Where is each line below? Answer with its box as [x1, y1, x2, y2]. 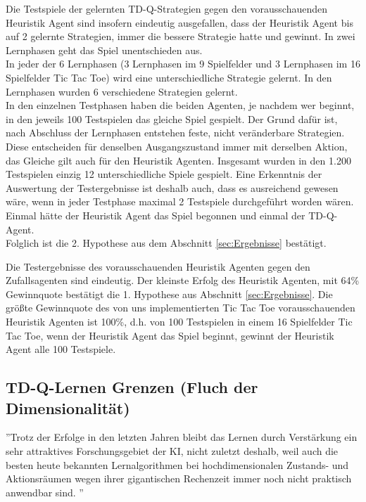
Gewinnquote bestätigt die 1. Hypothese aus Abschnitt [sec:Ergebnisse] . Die [6, 286, 333, 301]
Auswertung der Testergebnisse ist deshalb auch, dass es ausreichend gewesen [6, 180, 339, 195]
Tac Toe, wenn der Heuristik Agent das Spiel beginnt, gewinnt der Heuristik [6, 328, 334, 342]
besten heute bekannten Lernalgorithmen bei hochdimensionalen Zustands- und [6, 457, 349, 472]
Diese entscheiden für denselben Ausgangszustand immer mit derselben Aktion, [6, 139, 348, 153]
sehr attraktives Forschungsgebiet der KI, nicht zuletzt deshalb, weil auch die [6, 444, 339, 458]
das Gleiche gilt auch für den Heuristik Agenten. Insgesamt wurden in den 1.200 [6, 153, 351, 167]
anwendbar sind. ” [6, 484, 84, 499]
